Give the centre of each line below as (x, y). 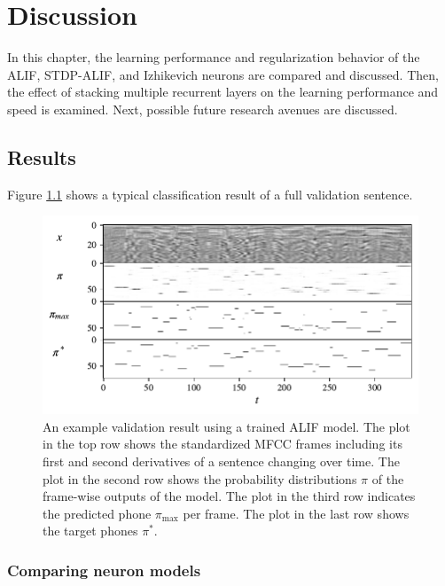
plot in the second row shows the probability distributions (200, 478)
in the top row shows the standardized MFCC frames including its (222, 444)
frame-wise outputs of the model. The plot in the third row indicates (229, 496)
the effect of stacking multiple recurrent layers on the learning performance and (223, 92)
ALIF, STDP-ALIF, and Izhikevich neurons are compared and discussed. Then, (223, 74)
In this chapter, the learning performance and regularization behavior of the (214, 57)
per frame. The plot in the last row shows (296, 513)
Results (42, 156)
